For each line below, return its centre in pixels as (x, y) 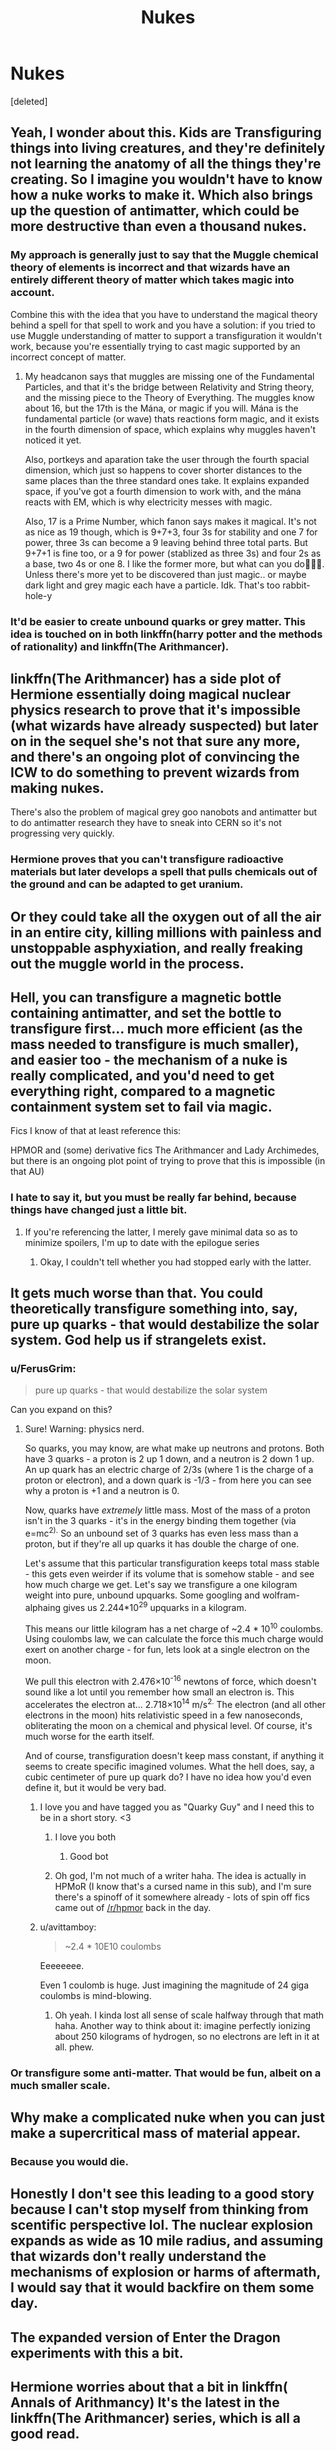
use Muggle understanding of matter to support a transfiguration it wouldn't (166, 335)
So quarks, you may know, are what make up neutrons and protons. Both (174, 1448)
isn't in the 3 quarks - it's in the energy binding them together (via (160, 1521)
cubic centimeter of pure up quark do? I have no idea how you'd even (168, 1777)
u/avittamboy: (68, 1927)
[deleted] (29, 101)
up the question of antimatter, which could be (155, 211)
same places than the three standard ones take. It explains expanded (167, 480)
